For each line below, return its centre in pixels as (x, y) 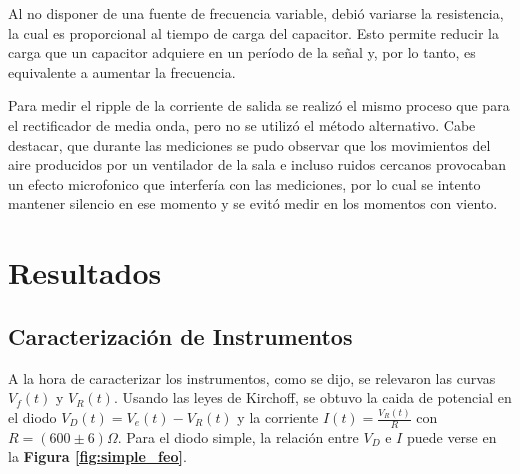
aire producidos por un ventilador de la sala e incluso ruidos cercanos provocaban (257, 164)
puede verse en (451, 436)
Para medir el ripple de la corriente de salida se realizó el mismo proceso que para (259, 105)
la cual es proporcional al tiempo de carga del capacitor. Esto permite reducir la (254, 32)
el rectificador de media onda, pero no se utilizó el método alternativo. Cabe (242, 124)
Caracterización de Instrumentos (180, 335)
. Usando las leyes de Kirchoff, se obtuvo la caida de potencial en (312, 397)
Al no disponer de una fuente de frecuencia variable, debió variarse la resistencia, (256, 13)
